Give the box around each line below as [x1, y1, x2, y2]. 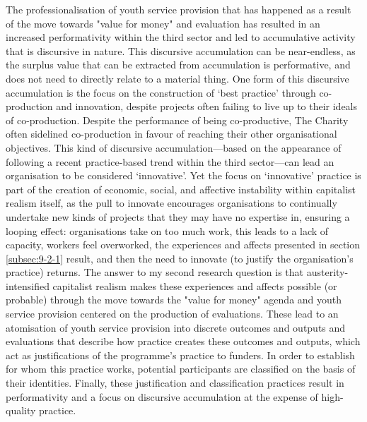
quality [6, 403, 36, 418]
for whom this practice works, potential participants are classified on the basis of [6, 361, 356, 376]
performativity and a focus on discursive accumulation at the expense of [6, 389, 318, 404]
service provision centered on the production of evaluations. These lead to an [6, 306, 339, 321]
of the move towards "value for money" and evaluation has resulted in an [6, 16, 320, 30]
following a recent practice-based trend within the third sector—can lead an [6, 154, 334, 169]
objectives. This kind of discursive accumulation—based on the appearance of [6, 140, 342, 155]
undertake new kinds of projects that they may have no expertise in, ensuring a [6, 209, 350, 224]
